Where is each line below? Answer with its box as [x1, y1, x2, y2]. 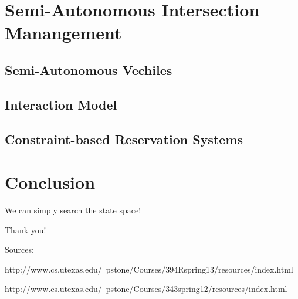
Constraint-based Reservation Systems [5, 130, 243, 148]
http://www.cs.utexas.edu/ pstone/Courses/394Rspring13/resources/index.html [5, 263, 293, 275]
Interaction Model [5, 95, 117, 113]
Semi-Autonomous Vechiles [5, 60, 172, 79]
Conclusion [5, 170, 96, 194]
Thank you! [5, 223, 46, 236]
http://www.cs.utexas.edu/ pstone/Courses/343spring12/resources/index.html [5, 283, 287, 295]
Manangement [5, 21, 122, 45]
